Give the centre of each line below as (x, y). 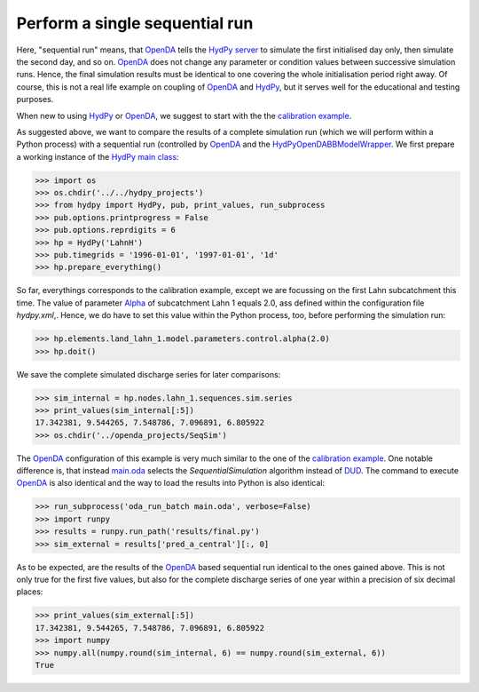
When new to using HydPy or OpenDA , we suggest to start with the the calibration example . (184, 115)
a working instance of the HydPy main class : (98, 156)
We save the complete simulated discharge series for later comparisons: (149, 374)
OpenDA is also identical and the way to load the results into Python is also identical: (171, 483)
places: (30, 592)
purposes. (35, 99)
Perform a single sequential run (135, 23)
